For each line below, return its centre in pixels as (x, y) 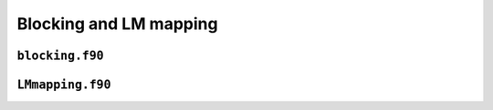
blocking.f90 (60, 55)
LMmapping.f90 (64, 85)
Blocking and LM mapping (117, 24)
